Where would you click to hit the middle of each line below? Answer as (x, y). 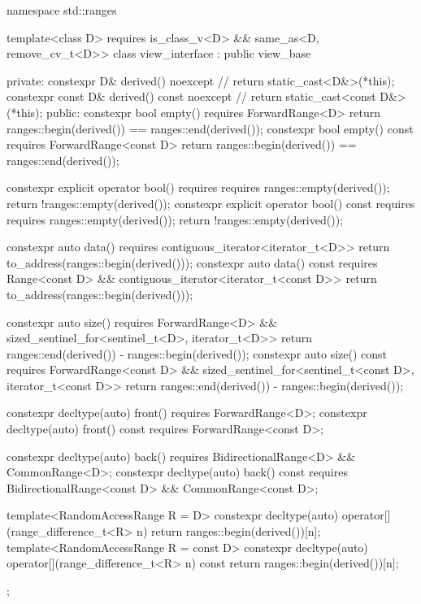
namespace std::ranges (62, 10)
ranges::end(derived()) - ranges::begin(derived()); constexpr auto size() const (197, 353)
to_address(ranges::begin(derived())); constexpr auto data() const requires (192, 262)
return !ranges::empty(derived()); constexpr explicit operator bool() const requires (211, 203)
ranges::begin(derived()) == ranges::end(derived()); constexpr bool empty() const (210, 128)
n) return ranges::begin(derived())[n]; (229, 531)
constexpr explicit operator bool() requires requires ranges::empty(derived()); (198, 187)
